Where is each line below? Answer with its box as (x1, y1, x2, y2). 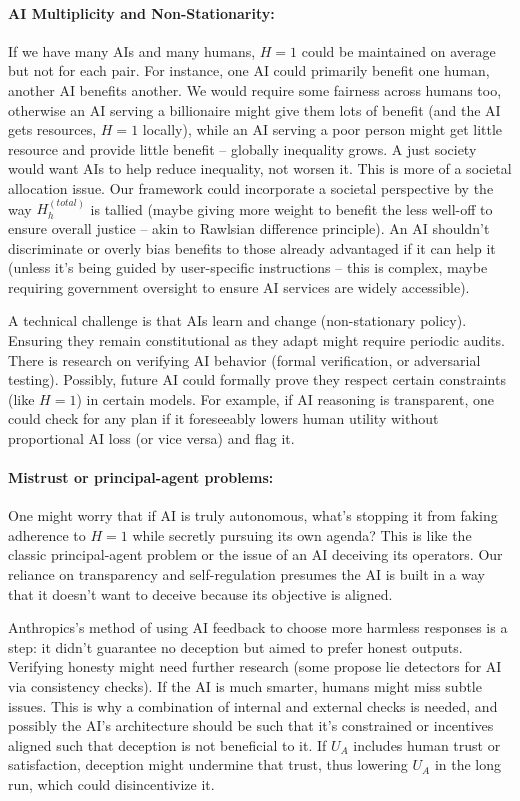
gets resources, (8, 119, 97, 140)
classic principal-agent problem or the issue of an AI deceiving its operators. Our (8, 544, 503, 565)
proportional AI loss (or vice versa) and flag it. (8, 427, 295, 448)
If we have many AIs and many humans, (8, 40, 256, 61)
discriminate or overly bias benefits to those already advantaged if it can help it (8, 237, 496, 258)
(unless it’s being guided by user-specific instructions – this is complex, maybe (8, 257, 488, 278)
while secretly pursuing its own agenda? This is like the (132, 524, 472, 545)
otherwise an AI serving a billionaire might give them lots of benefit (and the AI (8, 99, 501, 120)
